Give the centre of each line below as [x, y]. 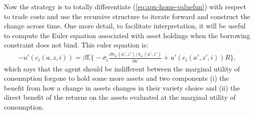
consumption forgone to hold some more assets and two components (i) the [116, 78]
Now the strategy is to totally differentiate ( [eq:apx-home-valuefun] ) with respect [125, 6]
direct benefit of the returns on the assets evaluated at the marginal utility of [120, 97]
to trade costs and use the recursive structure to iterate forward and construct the [127, 16]
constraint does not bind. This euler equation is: [76, 45]
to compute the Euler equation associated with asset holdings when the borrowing [127, 35]
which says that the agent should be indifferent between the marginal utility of [122, 68]
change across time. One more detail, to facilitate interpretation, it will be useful [125, 26]
